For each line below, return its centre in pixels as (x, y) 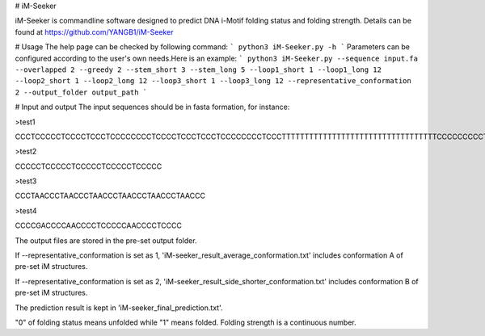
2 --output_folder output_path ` (81, 92)
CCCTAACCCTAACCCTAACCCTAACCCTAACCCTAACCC (110, 196)
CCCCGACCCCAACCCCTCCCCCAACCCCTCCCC (98, 225)
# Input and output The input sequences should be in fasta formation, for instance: (152, 107)
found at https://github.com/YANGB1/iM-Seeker (94, 31)
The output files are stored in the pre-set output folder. (106, 240)
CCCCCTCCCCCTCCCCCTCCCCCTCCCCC (89, 166)
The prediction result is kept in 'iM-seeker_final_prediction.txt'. (119, 308)
